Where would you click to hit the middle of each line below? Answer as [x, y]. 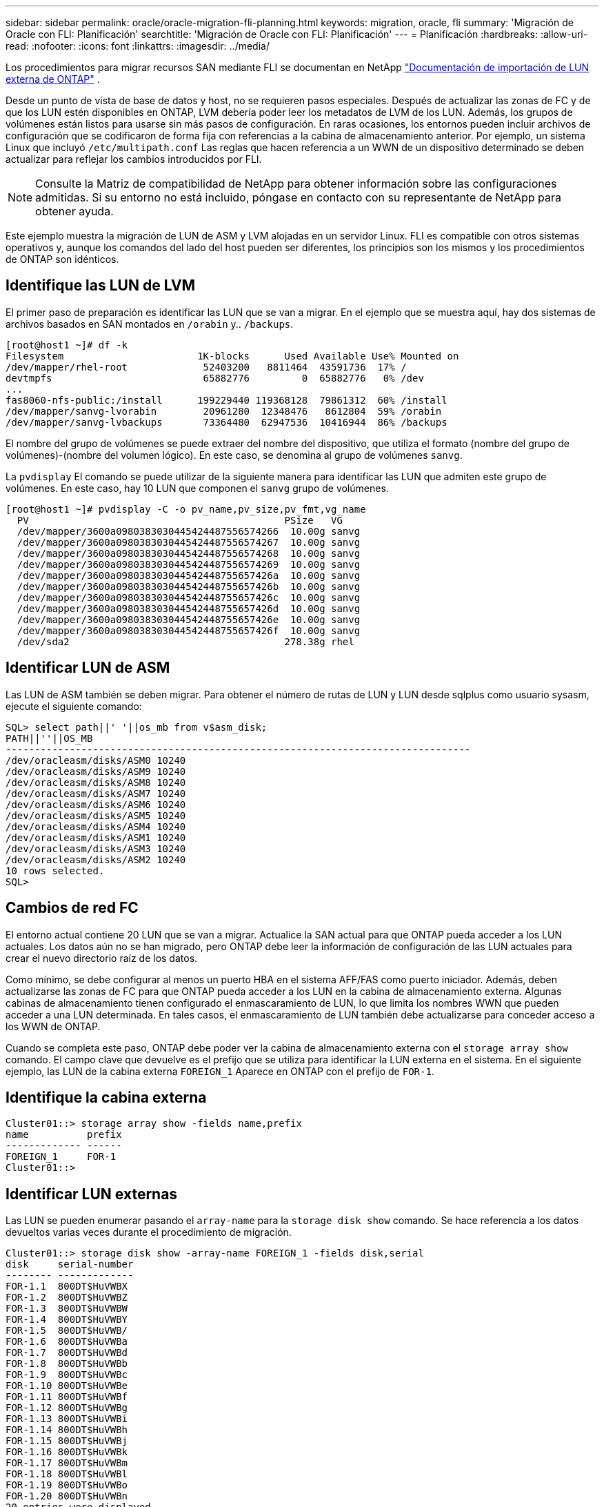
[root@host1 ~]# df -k [67, 345]
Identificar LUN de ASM [88, 668]
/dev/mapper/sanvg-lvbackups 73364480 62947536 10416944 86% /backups [226, 422]
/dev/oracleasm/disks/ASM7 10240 [96, 793]
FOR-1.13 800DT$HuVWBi [67, 1419]
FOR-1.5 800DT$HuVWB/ [67, 1331]
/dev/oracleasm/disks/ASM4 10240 [96, 826]
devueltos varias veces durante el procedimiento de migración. [149, 1232]
